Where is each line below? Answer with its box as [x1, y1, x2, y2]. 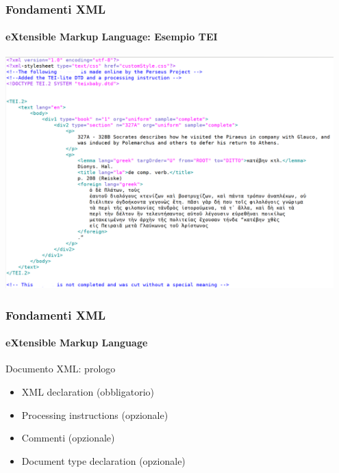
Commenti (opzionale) [21, 431, 115, 445]
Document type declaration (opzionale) [21, 453, 186, 468]
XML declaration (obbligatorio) [21, 384, 154, 398]
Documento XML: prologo [5, 361, 116, 376]
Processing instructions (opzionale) [21, 407, 168, 422]
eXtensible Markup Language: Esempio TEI [5, 29, 218, 44]
